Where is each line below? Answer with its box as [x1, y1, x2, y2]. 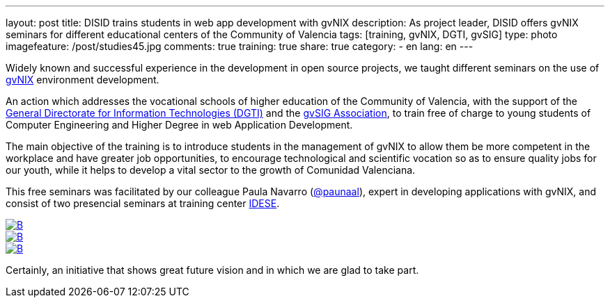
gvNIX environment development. [6, 74, 159, 85]
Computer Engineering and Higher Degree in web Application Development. [6, 119, 353, 131]
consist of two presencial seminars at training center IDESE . [6, 197, 280, 209]
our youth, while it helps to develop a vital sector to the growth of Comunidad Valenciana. [6, 164, 416, 176]
